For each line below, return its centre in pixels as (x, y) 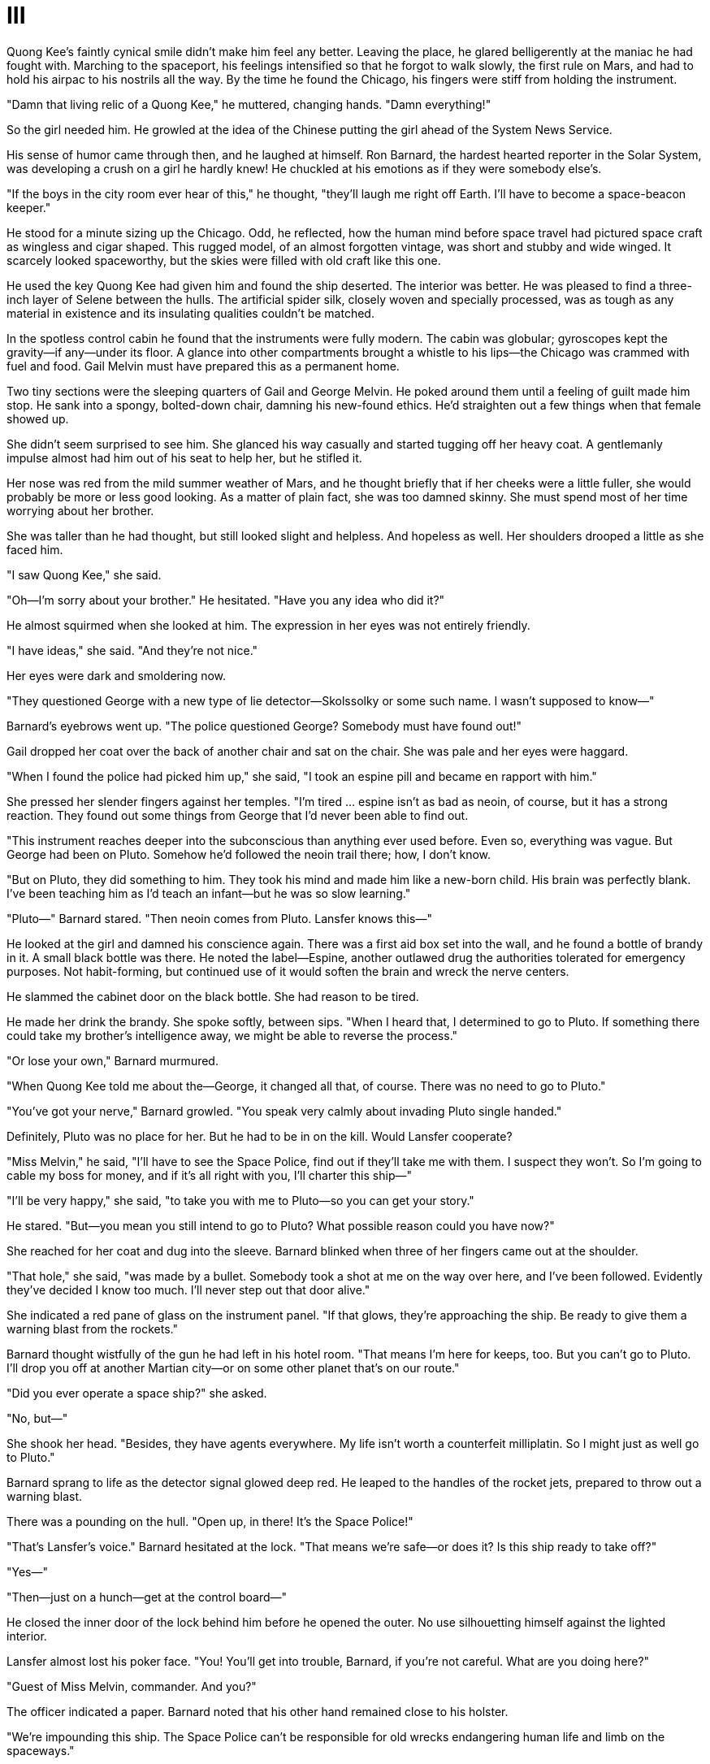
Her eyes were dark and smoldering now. (117, 675)
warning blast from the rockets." (92, 1328)
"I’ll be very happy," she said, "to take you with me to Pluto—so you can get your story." (240, 1200)
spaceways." (41, 1750)
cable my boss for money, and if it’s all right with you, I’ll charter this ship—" (209, 1175)
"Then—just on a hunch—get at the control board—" (147, 1597)
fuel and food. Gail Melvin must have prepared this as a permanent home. (203, 366)
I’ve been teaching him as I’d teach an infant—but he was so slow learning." (209, 893)
